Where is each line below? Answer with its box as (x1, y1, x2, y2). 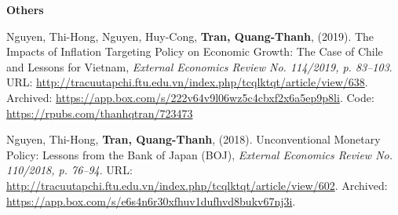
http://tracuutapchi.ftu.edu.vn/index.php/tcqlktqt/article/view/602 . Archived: (6, 177, 388, 193)
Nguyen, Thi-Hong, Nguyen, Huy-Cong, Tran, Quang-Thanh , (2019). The (6, 27, 374, 44)
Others (6, 2, 44, 17)
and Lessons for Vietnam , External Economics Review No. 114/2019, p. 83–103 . (6, 58, 393, 75)
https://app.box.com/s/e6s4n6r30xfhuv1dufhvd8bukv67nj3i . (6, 192, 296, 209)
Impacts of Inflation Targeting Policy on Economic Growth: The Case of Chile (6, 43, 383, 60)
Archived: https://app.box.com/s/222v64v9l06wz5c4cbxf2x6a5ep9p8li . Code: (6, 89, 374, 105)
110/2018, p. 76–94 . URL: (6, 162, 133, 178)
